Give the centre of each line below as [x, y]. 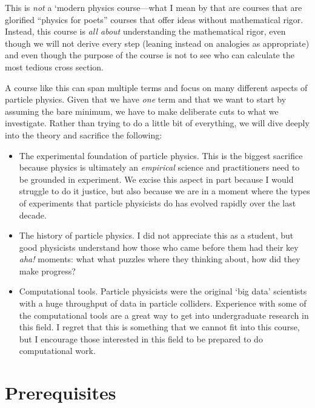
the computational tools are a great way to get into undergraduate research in [164, 315]
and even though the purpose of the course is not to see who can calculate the [150, 55]
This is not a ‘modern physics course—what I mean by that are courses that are [154, 7]
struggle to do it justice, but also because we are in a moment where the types [164, 191]
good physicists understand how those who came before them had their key [159, 247]
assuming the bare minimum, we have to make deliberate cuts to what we [142, 111]
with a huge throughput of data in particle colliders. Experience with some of [163, 303]
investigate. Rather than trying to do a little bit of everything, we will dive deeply [157, 123]
